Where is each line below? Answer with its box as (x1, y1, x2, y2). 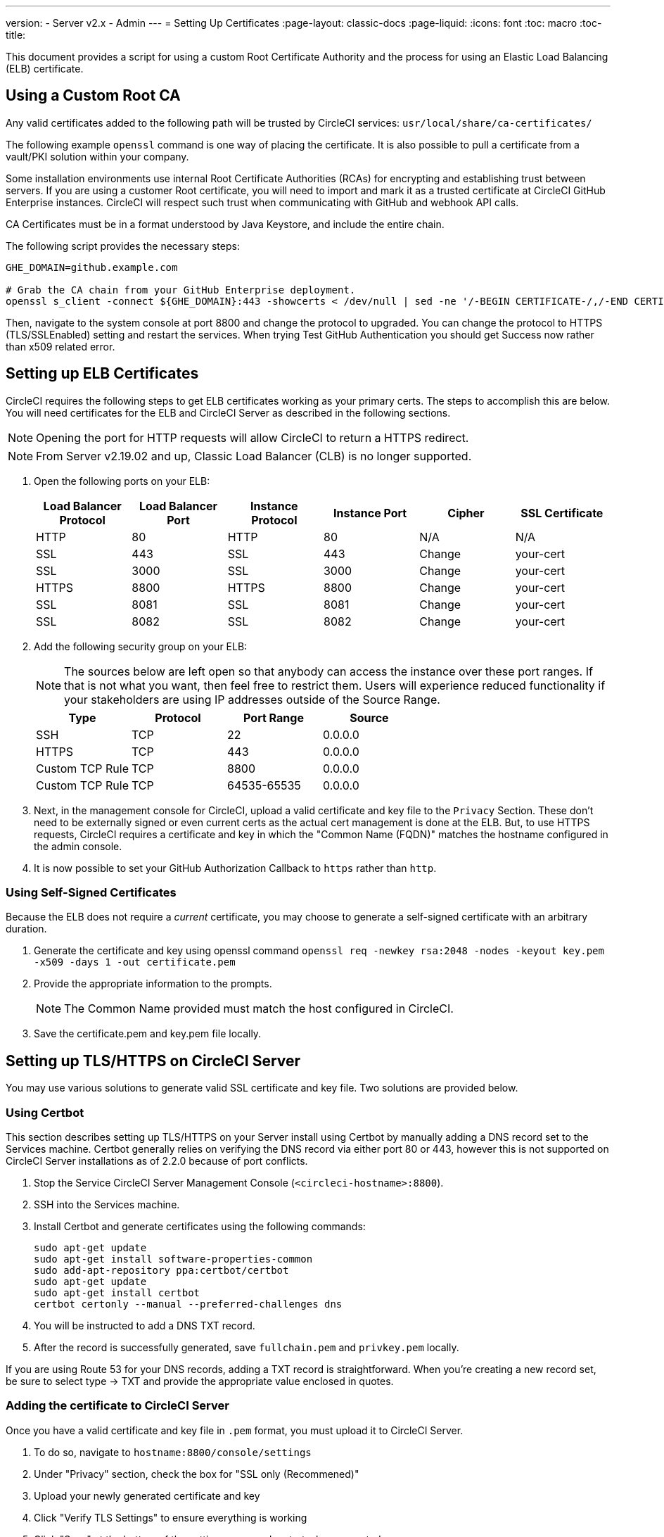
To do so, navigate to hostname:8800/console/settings (34, 1446, 312, 1458)
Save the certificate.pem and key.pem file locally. (34, 1027, 262, 1040)
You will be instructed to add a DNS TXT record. (34, 1320, 255, 1332)
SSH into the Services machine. (34, 1198, 180, 1211)
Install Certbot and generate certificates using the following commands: (34, 1220, 366, 1233)
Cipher (447, 505, 485, 520)
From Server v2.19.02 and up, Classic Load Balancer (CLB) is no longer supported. (36, 448, 472, 463)
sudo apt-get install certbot (34, 1287, 200, 1299)
